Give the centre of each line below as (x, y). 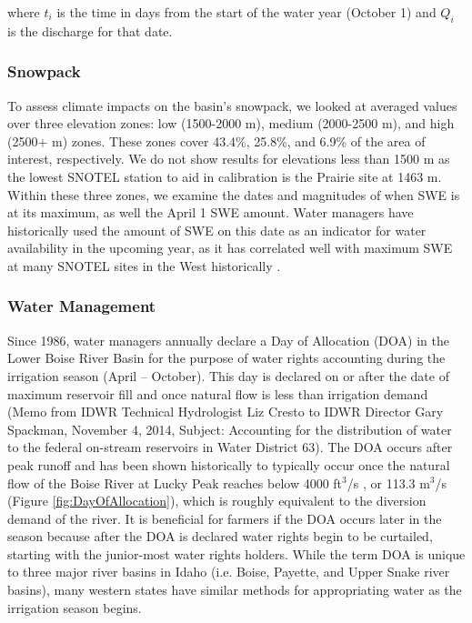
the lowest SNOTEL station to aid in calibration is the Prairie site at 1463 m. (225, 176)
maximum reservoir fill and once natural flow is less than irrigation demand (218, 393)
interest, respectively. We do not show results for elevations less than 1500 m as (229, 159)
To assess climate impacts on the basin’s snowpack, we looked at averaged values (232, 105)
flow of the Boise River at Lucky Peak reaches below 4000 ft (175, 482)
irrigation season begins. (75, 607)
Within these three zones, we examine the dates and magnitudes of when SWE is (234, 194)
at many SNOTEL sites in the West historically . (144, 265)
